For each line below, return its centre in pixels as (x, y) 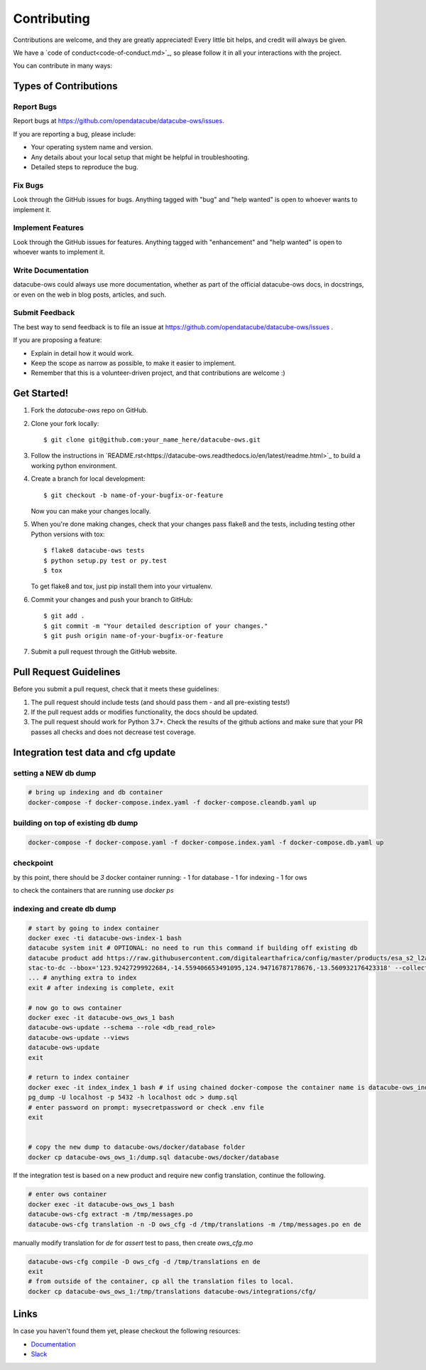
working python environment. (74, 465)
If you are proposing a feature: (58, 340)
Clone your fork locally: (65, 423)
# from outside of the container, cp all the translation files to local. (161, 1281)
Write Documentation (51, 270)
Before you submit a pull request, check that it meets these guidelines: (116, 689)
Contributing (51, 18)
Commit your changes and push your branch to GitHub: (112, 599)
